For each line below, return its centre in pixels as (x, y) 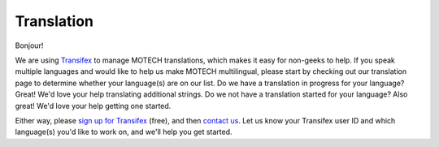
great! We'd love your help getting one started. (93, 106)
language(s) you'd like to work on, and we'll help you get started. (124, 132)
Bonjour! (29, 45)
